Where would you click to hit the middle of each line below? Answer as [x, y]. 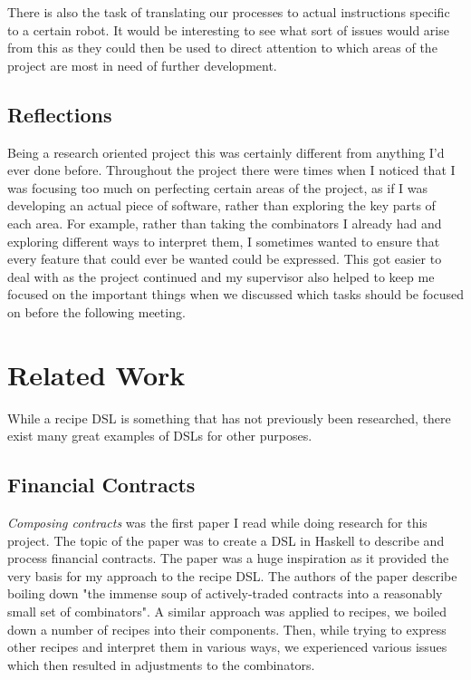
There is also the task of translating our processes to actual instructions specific [229, 12]
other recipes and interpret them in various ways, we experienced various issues [227, 647]
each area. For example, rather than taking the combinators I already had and [225, 223]
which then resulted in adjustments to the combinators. [161, 664]
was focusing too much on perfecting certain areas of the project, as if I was [218, 187]
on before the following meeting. [96, 311]
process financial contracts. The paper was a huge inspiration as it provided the [228, 558]
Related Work [96, 374]
